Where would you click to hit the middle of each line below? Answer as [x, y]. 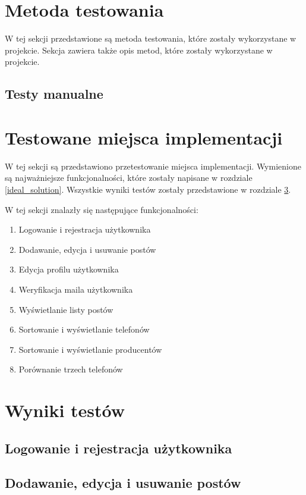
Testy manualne [54, 94]
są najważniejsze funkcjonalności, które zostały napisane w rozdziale [129, 178]
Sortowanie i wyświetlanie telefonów [84, 329]
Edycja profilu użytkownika [69, 269]
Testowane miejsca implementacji [144, 137]
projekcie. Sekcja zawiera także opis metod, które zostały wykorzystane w [139, 50]
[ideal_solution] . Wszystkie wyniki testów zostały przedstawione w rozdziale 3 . [148, 189]
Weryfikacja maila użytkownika [76, 289]
